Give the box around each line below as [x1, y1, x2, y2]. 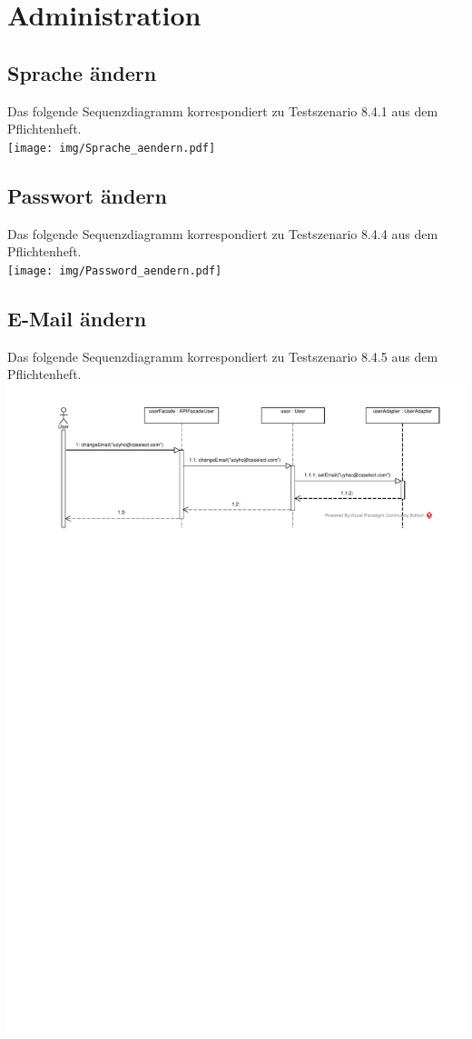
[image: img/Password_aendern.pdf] [7, 264, 222, 277]
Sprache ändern [7, 58, 157, 86]
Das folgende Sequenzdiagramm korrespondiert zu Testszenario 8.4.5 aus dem [7, 346, 438, 365]
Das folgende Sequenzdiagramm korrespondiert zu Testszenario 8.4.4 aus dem [7, 224, 438, 243]
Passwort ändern [7, 181, 167, 209]
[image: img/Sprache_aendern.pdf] [7, 141, 216, 155]
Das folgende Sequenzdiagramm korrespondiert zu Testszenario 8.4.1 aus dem [7, 101, 438, 120]
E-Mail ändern [7, 304, 147, 332]
